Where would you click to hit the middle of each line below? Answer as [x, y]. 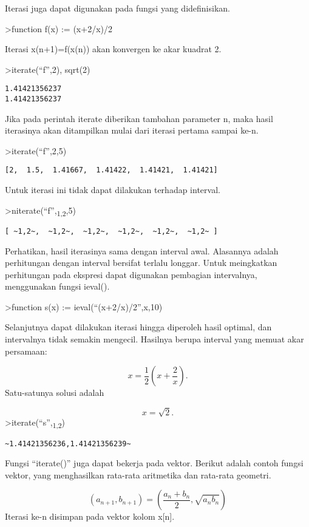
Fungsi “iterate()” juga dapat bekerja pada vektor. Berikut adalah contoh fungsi [154, 463]
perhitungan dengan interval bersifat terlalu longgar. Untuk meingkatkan [141, 263]
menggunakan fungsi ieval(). [57, 286]
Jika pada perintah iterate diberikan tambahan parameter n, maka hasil [139, 118]
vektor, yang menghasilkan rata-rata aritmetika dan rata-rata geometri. [138, 474]
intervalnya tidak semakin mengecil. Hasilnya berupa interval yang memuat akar [154, 339]
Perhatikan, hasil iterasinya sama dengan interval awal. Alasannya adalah [142, 250]
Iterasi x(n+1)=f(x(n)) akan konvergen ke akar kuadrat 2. [113, 49]
